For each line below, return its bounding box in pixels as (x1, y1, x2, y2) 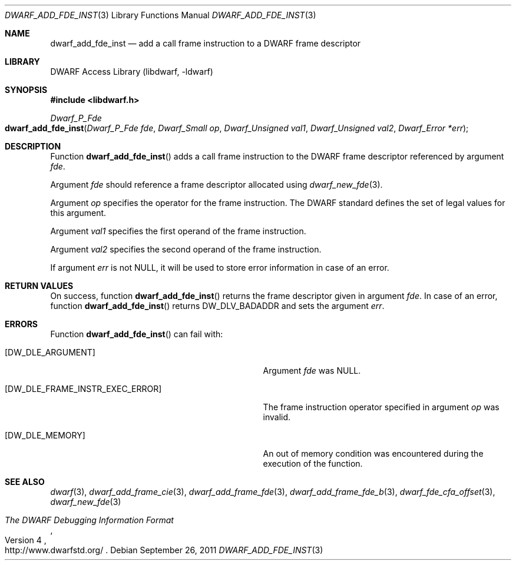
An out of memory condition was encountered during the (263, 448, 484, 458)
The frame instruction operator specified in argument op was (263, 402, 500, 412)
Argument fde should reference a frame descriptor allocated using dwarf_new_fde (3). (50, 180, 383, 190)
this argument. (50, 208, 107, 218)
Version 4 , (5, 535, 47, 545)
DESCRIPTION (5, 141, 61, 151)
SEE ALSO (5, 477, 45, 487)
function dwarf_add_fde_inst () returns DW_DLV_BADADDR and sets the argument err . (50, 301, 385, 311)
